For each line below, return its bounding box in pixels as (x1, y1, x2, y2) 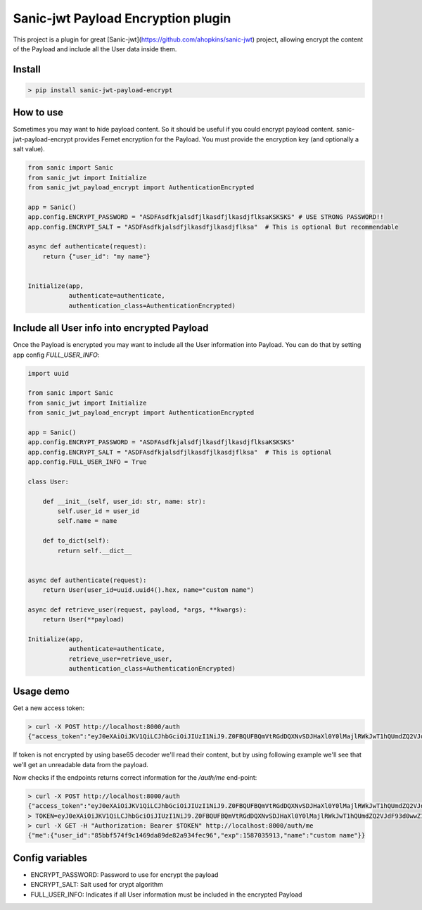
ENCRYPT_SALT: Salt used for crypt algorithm (30, 880, 163, 889)
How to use (13, 106, 63, 119)
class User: (27, 477, 70, 486)
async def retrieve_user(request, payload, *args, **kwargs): (27, 605, 247, 614)
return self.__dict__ (57, 546, 132, 555)
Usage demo (13, 685, 70, 697)
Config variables (13, 852, 88, 864)
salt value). (13, 145, 45, 153)
